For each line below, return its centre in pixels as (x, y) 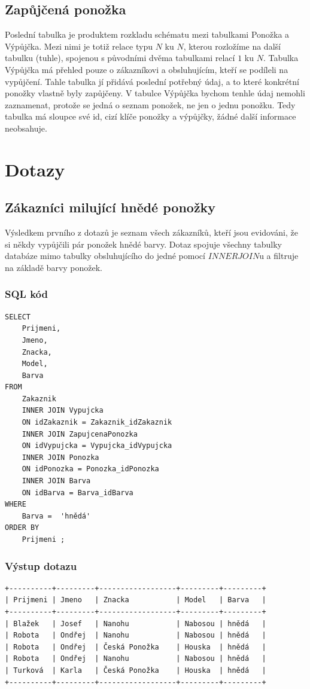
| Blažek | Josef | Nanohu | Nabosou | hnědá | (136, 624)
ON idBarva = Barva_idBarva (77, 493)
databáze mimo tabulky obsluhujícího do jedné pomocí (105, 256)
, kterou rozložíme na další (232, 46)
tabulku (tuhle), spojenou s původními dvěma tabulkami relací (120, 58)
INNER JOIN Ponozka (60, 457)
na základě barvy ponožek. (54, 267)
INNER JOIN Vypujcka (63, 411)
